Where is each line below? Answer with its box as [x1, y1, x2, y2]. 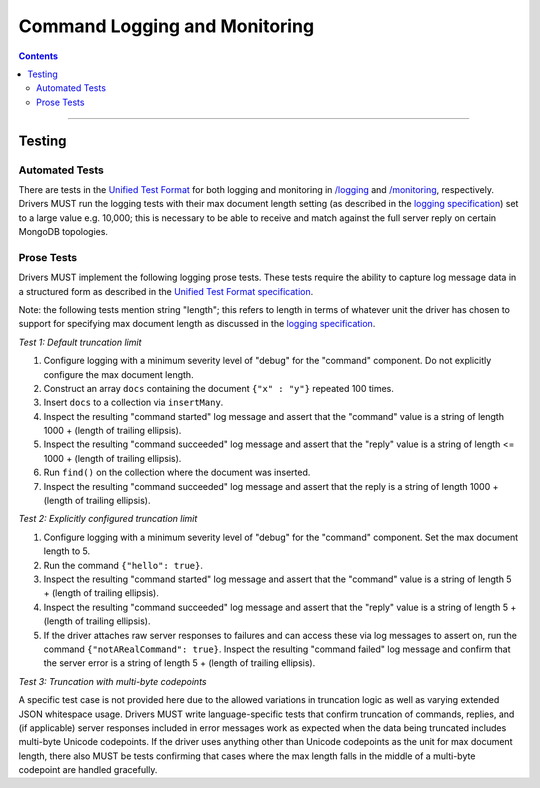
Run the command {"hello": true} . [43, 559, 204, 571]
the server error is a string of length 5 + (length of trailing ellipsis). [43, 657, 316, 669]
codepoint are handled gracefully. [18, 764, 158, 776]
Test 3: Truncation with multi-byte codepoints [18, 675, 207, 687]
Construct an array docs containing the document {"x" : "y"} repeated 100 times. [43, 382, 395, 394]
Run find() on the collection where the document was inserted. [43, 466, 311, 479]
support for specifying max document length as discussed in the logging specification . [18, 318, 376, 330]
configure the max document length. [43, 368, 194, 380]
